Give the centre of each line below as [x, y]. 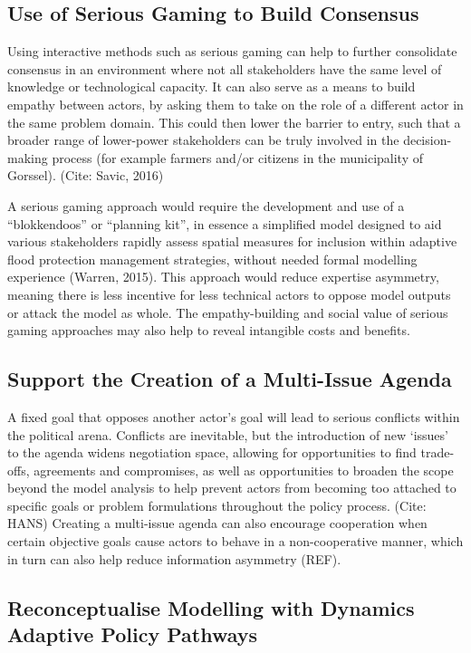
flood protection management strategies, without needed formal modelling [212, 259]
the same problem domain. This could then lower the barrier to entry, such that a [234, 122]
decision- [428, 140]
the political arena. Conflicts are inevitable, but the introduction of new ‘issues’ [228, 434]
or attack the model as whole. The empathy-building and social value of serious [228, 312]
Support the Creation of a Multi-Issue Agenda [230, 379]
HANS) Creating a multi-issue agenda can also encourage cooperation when [217, 523]
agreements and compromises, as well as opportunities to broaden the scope [244, 470]
